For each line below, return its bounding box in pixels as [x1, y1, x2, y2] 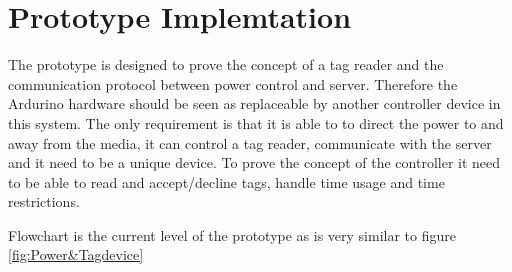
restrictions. [8, 191, 80, 212]
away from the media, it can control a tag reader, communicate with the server [8, 132, 492, 153]
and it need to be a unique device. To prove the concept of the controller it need [8, 152, 501, 173]
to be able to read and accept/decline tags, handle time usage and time [8, 171, 445, 192]
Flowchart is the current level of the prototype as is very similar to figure [8, 224, 456, 245]
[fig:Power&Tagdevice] [8, 244, 144, 265]
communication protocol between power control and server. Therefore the [8, 73, 458, 94]
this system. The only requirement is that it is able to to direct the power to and [8, 112, 504, 133]
